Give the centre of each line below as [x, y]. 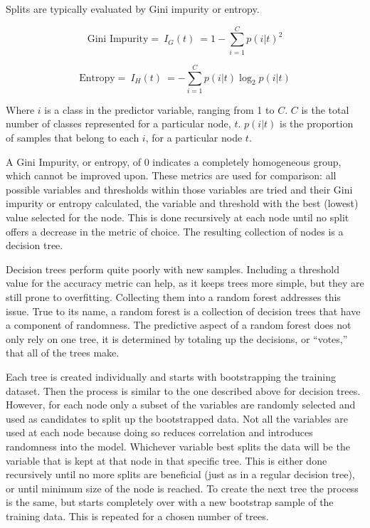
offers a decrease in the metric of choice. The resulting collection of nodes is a [175, 231]
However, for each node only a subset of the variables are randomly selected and [181, 405]
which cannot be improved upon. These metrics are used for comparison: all [171, 175]
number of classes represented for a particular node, [118, 123]
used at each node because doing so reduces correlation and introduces [159, 432]
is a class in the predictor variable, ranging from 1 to [159, 109]
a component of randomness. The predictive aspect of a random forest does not [179, 325]
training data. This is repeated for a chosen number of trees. [137, 516]
